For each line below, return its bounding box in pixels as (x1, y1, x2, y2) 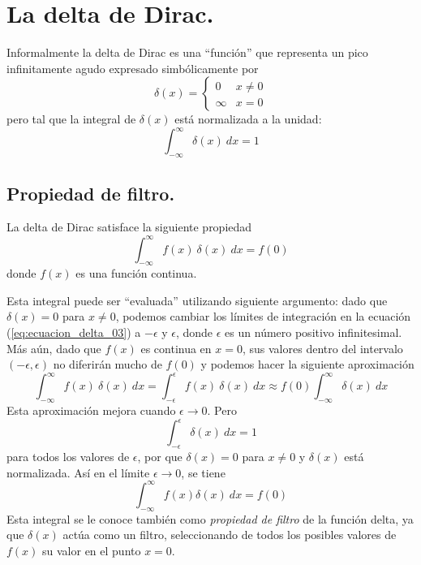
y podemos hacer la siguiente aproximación (200, 356, 415, 373)
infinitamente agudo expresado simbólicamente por (6, 59, 259, 76)
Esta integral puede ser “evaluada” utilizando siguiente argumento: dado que (6, 291, 388, 308)
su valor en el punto (42, 541, 141, 559)
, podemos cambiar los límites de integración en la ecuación (115, 308, 411, 325)
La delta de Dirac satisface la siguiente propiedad (6, 218, 252, 235)
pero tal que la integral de (6, 110, 136, 127)
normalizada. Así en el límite (6, 464, 150, 481)
